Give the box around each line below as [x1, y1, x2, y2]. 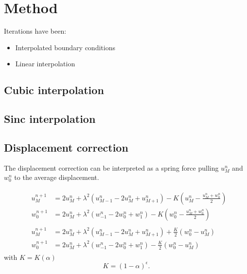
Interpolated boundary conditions [15, 42, 115, 52]
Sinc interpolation [4, 111, 96, 126]
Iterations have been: [4, 26, 67, 36]
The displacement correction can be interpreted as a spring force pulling [4, 162, 219, 173]
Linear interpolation [15, 59, 75, 69]
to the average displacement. [14, 172, 99, 182]
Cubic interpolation [4, 82, 104, 98]
